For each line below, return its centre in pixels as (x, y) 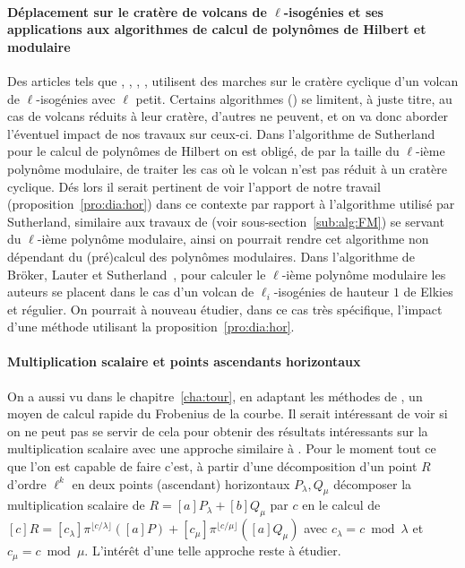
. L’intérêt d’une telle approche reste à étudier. (213, 551)
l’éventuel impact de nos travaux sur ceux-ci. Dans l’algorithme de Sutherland (221, 133)
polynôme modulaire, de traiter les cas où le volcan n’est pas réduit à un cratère (227, 168)
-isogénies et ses (333, 11)
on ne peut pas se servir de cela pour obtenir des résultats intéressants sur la (218, 430)
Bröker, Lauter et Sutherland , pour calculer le (137, 274)
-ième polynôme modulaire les (364, 274)
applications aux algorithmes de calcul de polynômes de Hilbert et (217, 29)
